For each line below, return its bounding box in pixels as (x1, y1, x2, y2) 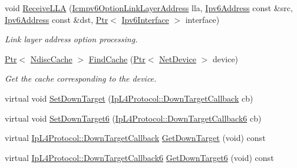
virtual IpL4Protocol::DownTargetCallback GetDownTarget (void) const (5, 132, 266, 144)
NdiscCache (30, 52, 72, 65)
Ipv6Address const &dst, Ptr (5, 13, 108, 25)
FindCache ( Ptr (88, 52, 146, 65)
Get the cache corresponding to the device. (5, 72, 157, 85)
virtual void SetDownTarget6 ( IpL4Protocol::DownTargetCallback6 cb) (5, 112, 262, 124)
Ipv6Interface (121, 13, 169, 25)
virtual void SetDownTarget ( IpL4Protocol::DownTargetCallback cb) (5, 92, 253, 104)
